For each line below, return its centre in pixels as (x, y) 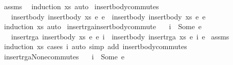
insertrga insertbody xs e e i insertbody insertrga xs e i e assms (120, 36)
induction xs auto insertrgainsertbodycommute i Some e (103, 26)
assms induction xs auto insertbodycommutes (81, 6)
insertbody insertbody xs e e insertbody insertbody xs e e (108, 16)
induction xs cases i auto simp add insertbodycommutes (95, 46)
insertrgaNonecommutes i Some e (64, 56)
